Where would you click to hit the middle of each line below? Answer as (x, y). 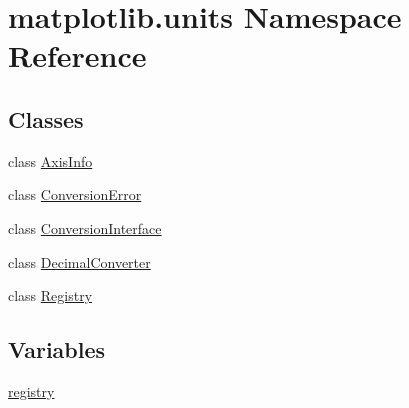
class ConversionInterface (85, 227)
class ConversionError (75, 194)
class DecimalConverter (79, 261)
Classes (46, 118)
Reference (77, 55)
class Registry (50, 295)
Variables (57, 349)
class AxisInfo (50, 160)
